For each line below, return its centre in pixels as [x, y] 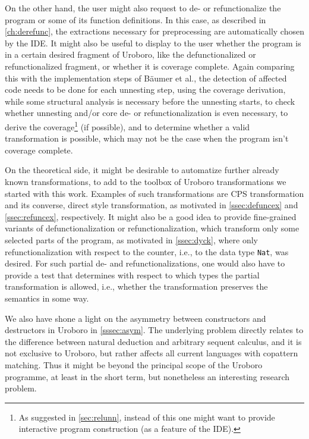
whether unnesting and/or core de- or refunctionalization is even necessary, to [146, 113]
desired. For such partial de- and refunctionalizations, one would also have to [145, 263]
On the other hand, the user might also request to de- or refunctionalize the [143, 8]
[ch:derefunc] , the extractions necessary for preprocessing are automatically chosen [154, 31]
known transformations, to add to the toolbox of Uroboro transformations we [146, 181]
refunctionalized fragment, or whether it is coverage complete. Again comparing [150, 66]
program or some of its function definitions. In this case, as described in [135, 19]
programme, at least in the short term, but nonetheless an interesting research [147, 376]
